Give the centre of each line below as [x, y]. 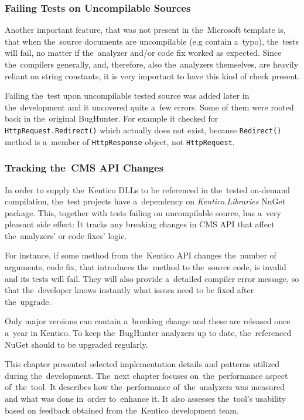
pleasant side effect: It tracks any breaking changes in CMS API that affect [140, 224]
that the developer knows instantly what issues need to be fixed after [129, 290]
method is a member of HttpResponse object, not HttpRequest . [120, 141]
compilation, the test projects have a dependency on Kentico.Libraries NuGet [145, 201]
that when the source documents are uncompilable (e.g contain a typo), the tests [152, 41]
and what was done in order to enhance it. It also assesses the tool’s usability [146, 398]
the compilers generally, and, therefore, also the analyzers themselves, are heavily [152, 64]
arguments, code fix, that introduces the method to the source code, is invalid [146, 267]
